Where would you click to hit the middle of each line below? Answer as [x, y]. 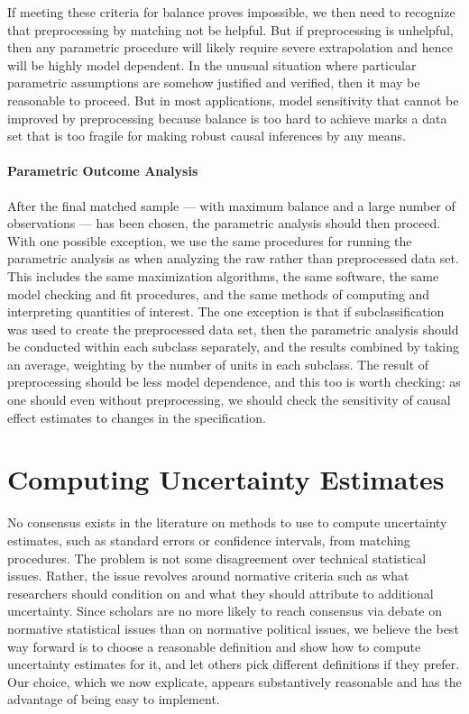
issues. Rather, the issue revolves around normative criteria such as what [208, 576]
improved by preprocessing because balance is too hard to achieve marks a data [227, 118]
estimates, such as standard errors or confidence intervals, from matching [209, 540]
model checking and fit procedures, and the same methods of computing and [219, 293]
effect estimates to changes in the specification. [137, 417]
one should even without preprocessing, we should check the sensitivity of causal [229, 400]
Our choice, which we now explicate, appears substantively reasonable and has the [234, 681]
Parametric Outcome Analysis [103, 171]
